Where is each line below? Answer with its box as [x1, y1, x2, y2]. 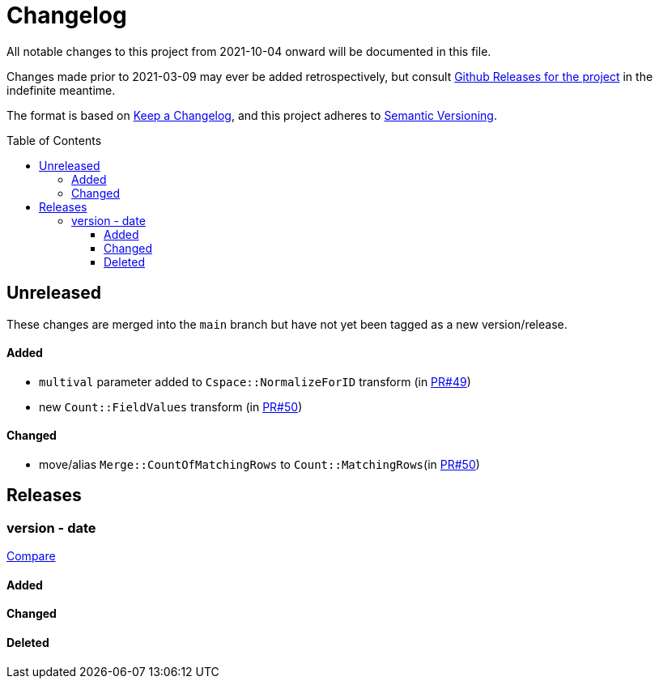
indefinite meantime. [6, 83, 116, 97]
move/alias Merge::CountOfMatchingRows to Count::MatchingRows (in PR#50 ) [39, 457, 480, 472]
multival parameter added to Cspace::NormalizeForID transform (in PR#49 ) [39, 374, 471, 389]
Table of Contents [6, 133, 102, 147]
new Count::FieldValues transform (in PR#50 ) [39, 399, 303, 414]
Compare [6, 549, 56, 564]
